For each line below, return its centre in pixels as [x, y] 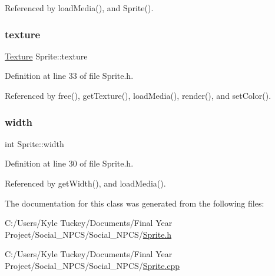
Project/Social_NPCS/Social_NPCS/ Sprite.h [88, 234]
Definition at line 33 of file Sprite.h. [69, 76]
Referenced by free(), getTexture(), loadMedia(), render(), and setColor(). [138, 95]
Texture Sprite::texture [46, 56]
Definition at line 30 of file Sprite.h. [69, 163]
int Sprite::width [34, 143]
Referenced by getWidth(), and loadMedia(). [85, 183]
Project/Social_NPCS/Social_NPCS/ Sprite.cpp [92, 265]
